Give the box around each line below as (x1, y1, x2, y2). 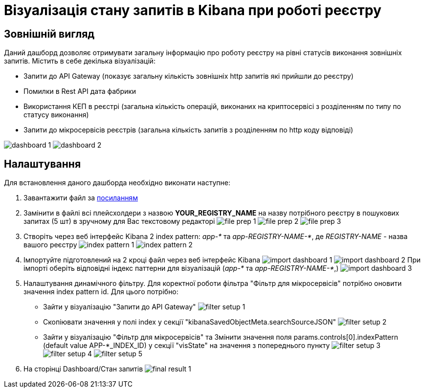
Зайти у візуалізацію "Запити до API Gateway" (43, 303, 196, 311)
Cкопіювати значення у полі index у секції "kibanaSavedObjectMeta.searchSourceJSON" (43, 318, 336, 327)
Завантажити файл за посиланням (23, 194, 138, 202)
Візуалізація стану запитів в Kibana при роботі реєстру (4, 2, 381, 19)
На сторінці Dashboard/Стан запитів (23, 365, 143, 373)
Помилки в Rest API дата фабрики (23, 87, 136, 96)
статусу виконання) (23, 110, 89, 119)
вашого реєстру (23, 240, 77, 249)
